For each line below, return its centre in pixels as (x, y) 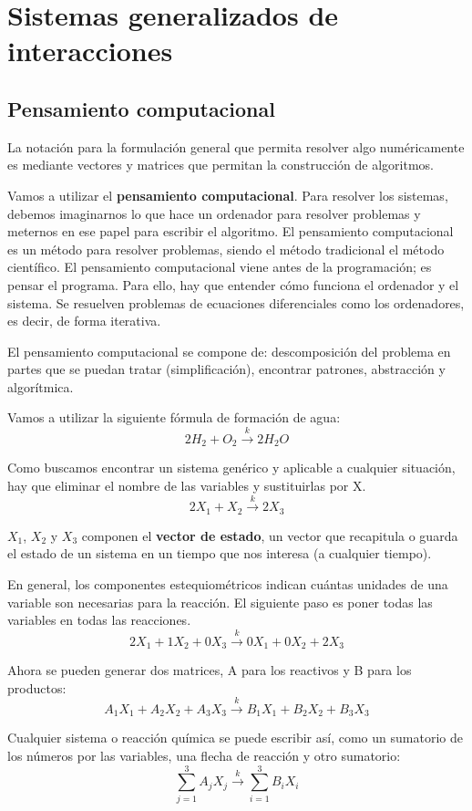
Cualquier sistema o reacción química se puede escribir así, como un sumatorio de (235, 738)
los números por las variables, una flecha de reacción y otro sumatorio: (204, 756)
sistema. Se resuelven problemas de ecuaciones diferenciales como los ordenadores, (236, 302)
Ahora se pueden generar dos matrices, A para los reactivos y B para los (210, 669)
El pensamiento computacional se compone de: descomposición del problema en (229, 351)
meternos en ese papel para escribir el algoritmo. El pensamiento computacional (231, 231)
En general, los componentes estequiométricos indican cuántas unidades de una (228, 583)
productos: (37, 687)
